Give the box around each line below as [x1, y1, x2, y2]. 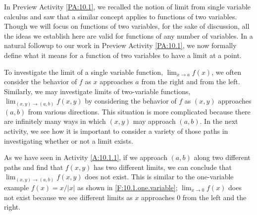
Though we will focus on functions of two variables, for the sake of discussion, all [4, 21, 250, 31]
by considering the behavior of [85, 96, 177, 106]
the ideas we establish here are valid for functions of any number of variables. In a [4, 30, 253, 41]
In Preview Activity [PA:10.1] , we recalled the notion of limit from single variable [4, 1, 251, 11]
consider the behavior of [4, 76, 77, 87]
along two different [194, 152, 251, 162]
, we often [211, 66, 242, 77]
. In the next [200, 116, 238, 126]
